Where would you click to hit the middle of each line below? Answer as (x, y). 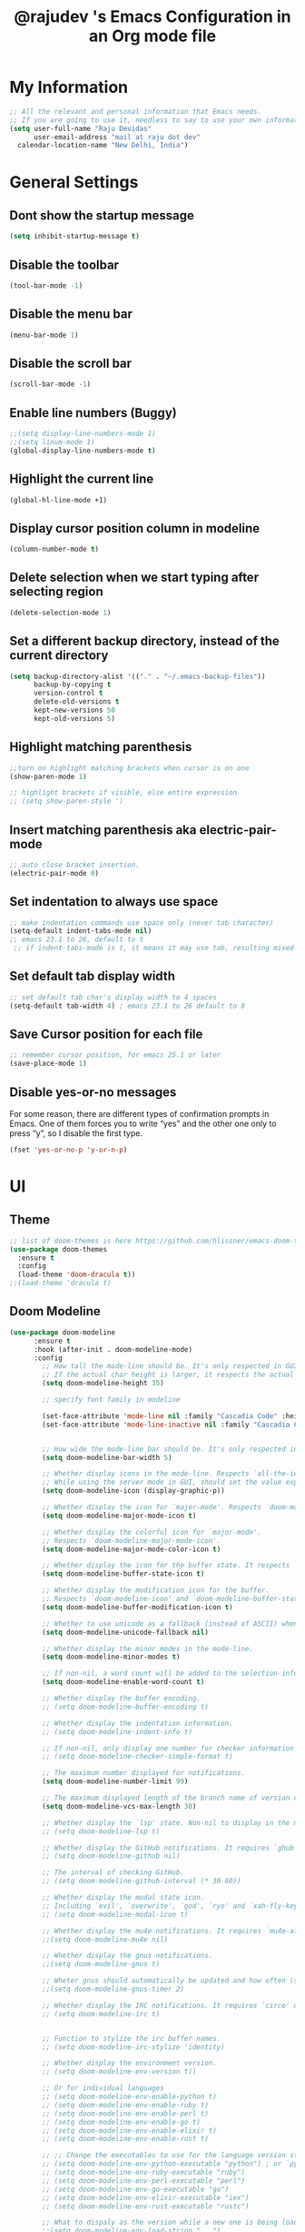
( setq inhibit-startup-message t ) (75, 237)
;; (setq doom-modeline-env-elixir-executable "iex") (146, 2197)
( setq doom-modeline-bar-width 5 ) (107, 1457)
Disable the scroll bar (71, 363)
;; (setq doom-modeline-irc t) (101, 2014)
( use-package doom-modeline (63, 1332)
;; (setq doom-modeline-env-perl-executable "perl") (144, 2181)
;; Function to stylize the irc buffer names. (132, 2038)
